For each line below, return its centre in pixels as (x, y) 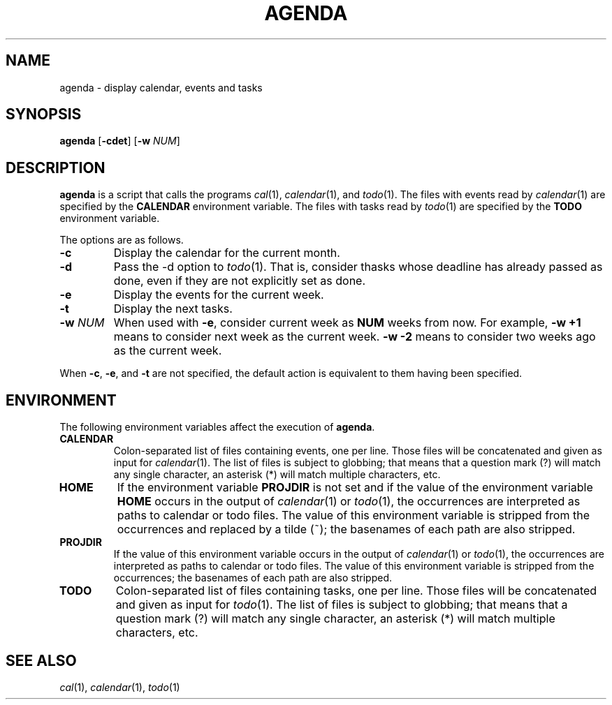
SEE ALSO (41, 660)
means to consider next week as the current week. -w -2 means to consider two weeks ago (355, 337)
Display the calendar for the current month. (227, 253)
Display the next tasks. (173, 309)
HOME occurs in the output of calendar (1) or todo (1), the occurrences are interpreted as (349, 502)
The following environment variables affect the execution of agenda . (217, 427)
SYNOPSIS (44, 114)
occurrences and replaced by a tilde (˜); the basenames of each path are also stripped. (346, 529)
